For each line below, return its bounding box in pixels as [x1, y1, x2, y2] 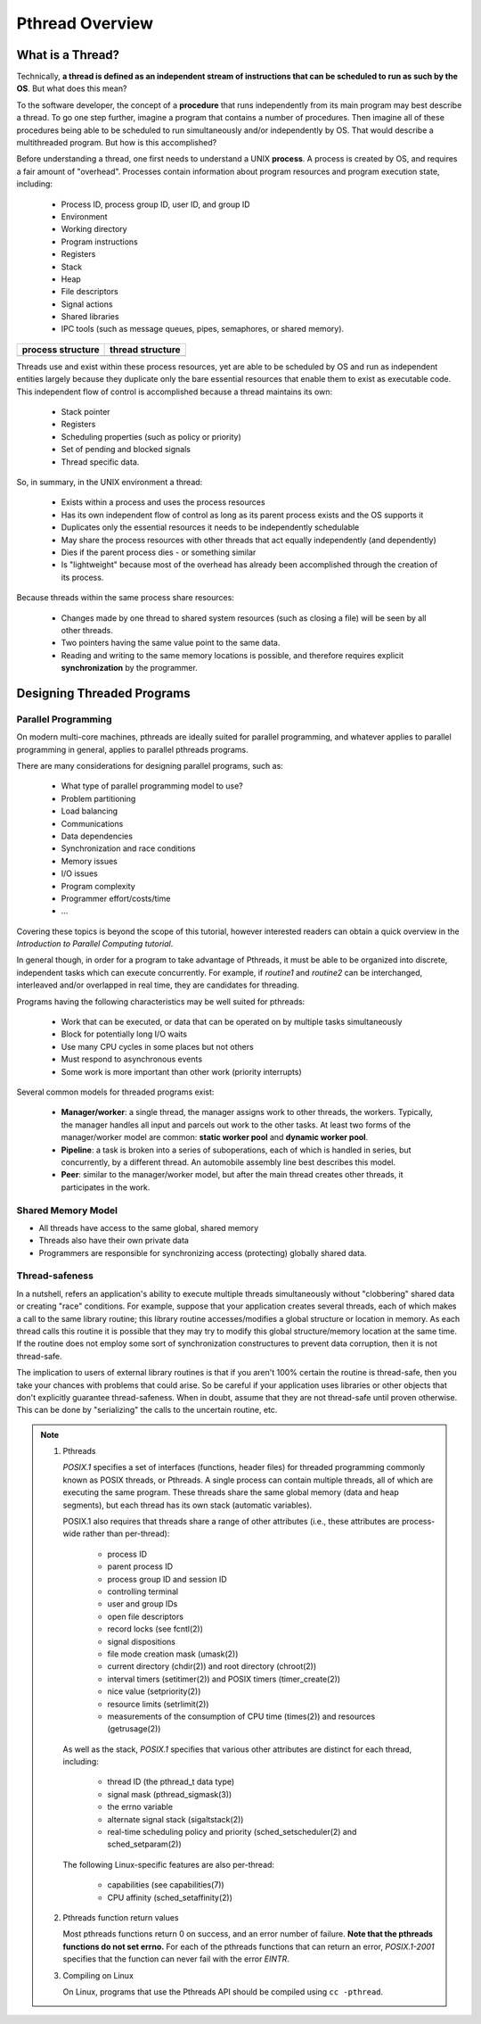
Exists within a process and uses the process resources [61, 497, 266, 508]
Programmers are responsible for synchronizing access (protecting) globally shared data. [38, 1247, 367, 1258]
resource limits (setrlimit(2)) [107, 1698, 209, 1709]
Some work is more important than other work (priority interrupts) [61, 1066, 302, 1077]
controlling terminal [107, 1586, 178, 1597]
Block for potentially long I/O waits [61, 1029, 187, 1039]
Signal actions [61, 299, 113, 310]
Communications [61, 818, 124, 829]
